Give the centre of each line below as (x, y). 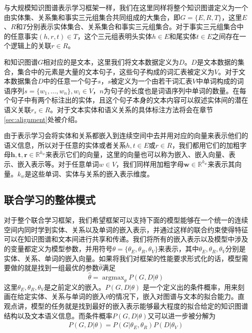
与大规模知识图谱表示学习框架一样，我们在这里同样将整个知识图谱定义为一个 (126, 7)
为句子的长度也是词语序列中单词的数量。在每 (175, 90)
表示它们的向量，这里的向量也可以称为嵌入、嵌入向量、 (140, 154)
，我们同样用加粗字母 (150, 164)
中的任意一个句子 (71, 81)
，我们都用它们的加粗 (206, 145)
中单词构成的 (216, 81)
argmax (113, 278)
